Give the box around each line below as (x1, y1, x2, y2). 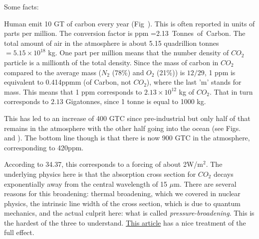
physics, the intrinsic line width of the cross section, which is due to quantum (4, 198, 241, 208)
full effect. (4, 227, 34, 238)
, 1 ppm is (204, 67, 236, 77)
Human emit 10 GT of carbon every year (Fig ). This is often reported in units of (4, 18, 255, 28)
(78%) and (112, 67, 144, 77)
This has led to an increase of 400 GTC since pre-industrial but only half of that (4, 113, 251, 123)
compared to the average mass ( (4, 67, 102, 77)
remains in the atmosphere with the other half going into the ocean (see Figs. (4, 122, 241, 133)
